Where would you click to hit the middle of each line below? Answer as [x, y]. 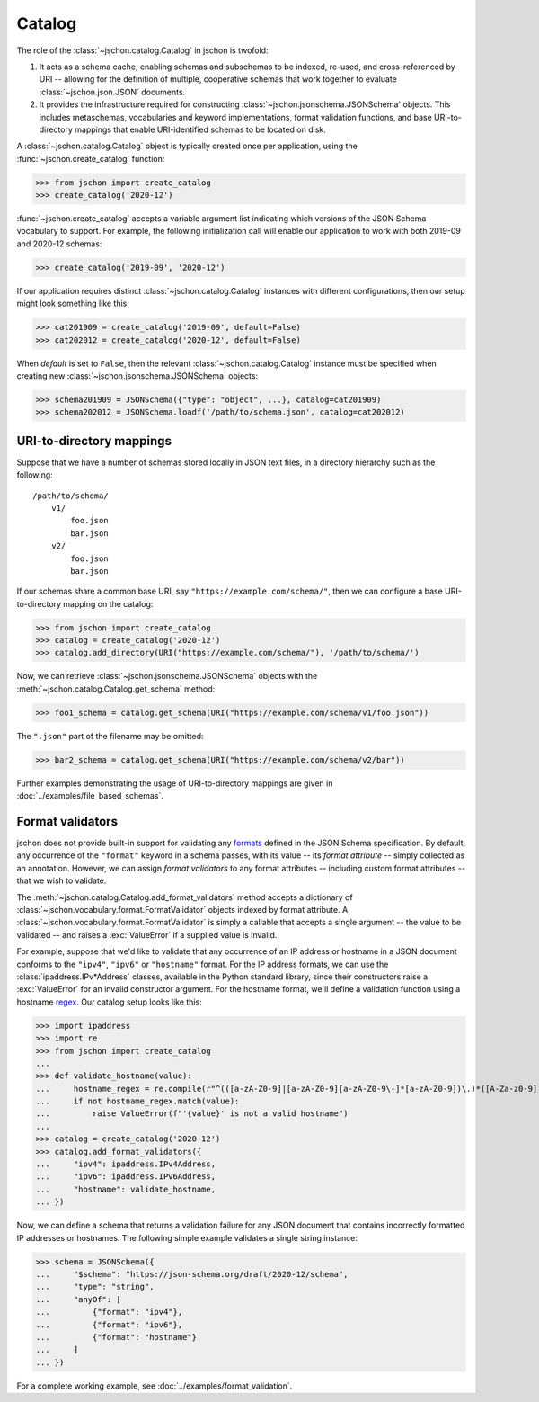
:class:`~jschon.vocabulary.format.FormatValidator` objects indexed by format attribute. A [182, 910]
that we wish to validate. [62, 880]
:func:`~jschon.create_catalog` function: [91, 158]
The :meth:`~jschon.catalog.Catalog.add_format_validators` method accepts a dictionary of [185, 897]
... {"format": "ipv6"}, [109, 1325]
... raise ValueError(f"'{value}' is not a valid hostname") [192, 1114]
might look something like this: [73, 304]
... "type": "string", [95, 1287]
